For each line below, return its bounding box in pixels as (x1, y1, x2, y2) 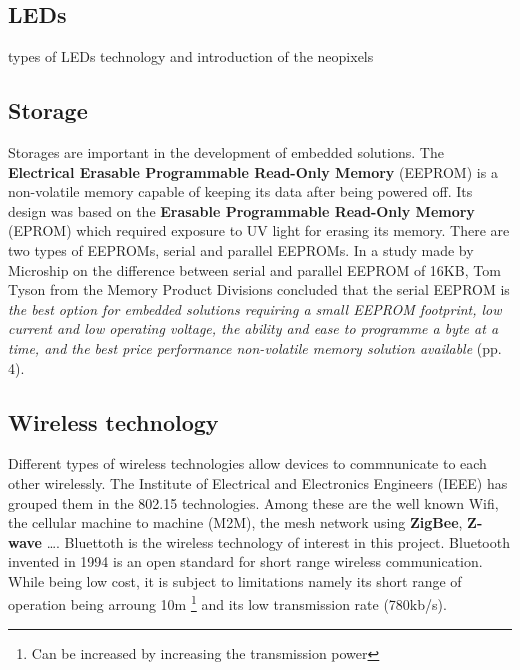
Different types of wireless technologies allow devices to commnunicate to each (8, 453, 487, 474)
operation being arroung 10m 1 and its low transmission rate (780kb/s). (8, 591, 447, 615)
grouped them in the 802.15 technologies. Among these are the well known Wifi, (8, 492, 499, 513)
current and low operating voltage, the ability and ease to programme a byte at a (8, 318, 499, 339)
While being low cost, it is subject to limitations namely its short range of (8, 570, 462, 591)
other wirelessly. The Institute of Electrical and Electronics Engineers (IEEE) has (8, 472, 508, 493)
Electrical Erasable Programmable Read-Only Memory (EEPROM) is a (8, 161, 498, 182)
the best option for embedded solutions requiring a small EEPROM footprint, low (8, 298, 502, 319)
